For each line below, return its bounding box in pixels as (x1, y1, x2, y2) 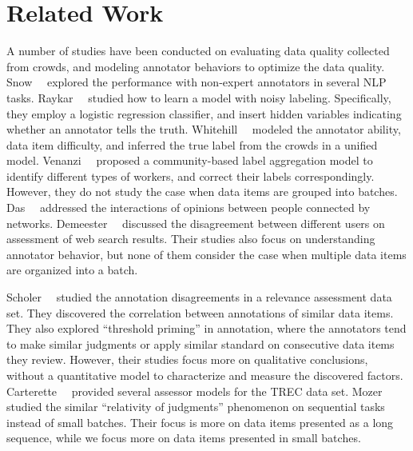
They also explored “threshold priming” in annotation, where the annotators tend (6, 320, 407, 337)
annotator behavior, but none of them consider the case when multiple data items (6, 245, 407, 262)
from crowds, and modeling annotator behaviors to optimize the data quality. (6, 58, 385, 74)
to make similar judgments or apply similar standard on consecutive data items (6, 335, 395, 352)
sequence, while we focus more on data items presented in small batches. (6, 429, 361, 446)
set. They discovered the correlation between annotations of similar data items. (6, 304, 394, 321)
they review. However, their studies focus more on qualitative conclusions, (6, 351, 368, 368)
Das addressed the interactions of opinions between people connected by (6, 199, 371, 216)
